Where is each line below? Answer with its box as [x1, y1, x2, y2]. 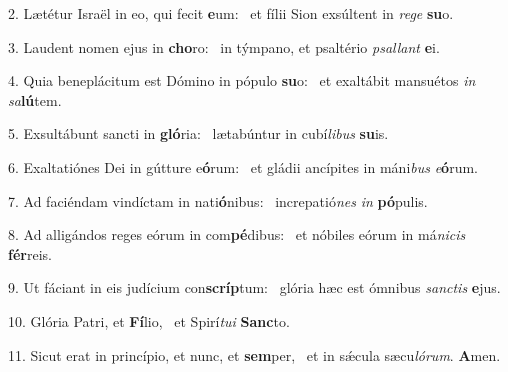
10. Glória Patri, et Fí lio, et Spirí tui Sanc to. [8, 310, 290, 331]
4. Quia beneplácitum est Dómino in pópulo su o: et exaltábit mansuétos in [8, 70, 476, 91]
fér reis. [8, 243, 52, 264]
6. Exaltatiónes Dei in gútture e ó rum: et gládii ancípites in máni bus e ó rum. [8, 156, 478, 177]
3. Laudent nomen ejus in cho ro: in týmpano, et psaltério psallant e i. [8, 36, 440, 57]
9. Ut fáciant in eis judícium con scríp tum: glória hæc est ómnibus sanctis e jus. [8, 277, 501, 298]
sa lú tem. [8, 89, 62, 110]
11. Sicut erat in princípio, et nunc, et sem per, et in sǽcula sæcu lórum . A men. [8, 344, 501, 365]
